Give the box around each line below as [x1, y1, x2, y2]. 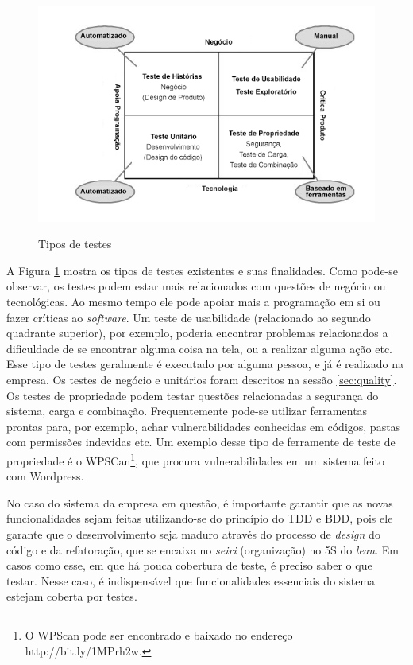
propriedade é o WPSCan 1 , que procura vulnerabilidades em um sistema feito [6, 449, 384, 469]
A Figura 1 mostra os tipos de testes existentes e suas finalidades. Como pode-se [6, 262, 398, 278]
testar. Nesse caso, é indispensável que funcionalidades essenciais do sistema [6, 572, 376, 589]
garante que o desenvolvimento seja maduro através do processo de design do [6, 526, 380, 542]
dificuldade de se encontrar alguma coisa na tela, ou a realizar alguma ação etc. [6, 340, 392, 356]
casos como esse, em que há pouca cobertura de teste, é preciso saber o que [6, 557, 372, 574]
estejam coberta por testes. [6, 588, 137, 605]
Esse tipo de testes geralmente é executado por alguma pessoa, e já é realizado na [6, 356, 404, 372]
